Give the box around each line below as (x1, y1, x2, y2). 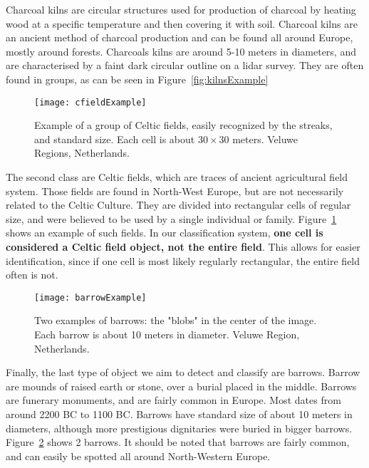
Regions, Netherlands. (34, 145, 130, 160)
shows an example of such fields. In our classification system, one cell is (6, 225, 323, 240)
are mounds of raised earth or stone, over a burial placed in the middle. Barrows (6, 378, 357, 393)
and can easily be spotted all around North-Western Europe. (6, 448, 271, 463)
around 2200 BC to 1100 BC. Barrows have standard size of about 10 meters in (6, 406, 353, 421)
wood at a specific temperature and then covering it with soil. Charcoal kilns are (6, 16, 358, 31)
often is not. (6, 267, 58, 282)
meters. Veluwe (232, 131, 298, 146)
